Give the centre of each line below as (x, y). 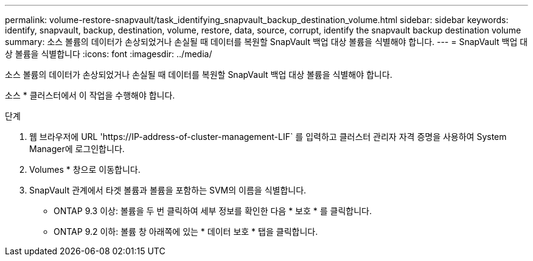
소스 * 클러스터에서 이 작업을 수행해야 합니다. (90, 95)
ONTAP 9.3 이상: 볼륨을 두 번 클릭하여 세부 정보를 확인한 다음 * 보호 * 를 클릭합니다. (213, 211)
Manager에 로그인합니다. (77, 149)
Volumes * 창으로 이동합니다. (85, 169)
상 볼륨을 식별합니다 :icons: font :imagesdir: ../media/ (109, 54)
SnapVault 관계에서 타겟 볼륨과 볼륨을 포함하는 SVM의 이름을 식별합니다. (168, 190)
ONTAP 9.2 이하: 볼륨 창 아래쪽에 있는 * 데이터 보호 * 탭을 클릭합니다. (186, 231)
